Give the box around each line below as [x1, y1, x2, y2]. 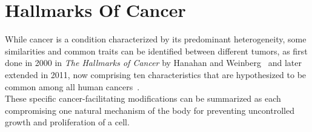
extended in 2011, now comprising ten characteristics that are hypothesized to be [5, 68, 307, 81]
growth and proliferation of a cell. [5, 116, 130, 128]
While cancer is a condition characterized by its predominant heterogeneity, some [5, 33, 307, 45]
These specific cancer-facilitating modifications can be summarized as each [5, 92, 281, 105]
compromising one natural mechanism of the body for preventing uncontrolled [5, 104, 294, 116]
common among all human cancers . [5, 80, 140, 93]
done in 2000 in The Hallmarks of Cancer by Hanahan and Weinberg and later [5, 56, 302, 69]
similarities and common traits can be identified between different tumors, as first [5, 44, 308, 57]
